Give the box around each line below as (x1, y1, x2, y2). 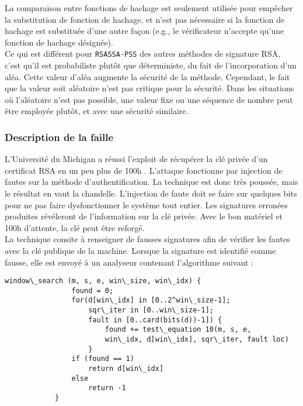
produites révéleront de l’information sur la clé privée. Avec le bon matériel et (5, 210, 283, 222)
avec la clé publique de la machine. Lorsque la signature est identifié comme (5, 244, 276, 256)
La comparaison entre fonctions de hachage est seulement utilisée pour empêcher (5, 2, 293, 13)
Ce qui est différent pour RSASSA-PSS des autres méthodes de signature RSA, (5, 47, 281, 60)
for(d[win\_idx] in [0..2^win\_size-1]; (71, 296, 231, 305)
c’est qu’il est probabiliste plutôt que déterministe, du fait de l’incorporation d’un (5, 59, 297, 71)
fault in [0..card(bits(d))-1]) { (88, 315, 222, 324)
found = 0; (71, 286, 114, 295)
